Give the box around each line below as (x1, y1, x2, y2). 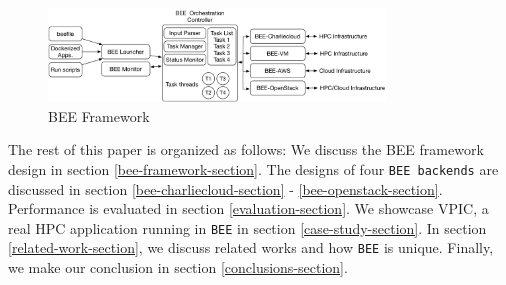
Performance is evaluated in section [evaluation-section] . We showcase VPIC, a (8, 198, 489, 219)
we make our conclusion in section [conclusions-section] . (8, 257, 348, 277)
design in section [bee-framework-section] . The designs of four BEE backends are (8, 158, 499, 179)
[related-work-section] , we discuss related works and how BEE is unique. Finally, (8, 237, 494, 258)
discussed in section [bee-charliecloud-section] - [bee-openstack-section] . (8, 178, 443, 199)
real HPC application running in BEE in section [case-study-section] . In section (8, 217, 487, 238)
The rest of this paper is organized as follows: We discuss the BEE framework (8, 139, 484, 160)
